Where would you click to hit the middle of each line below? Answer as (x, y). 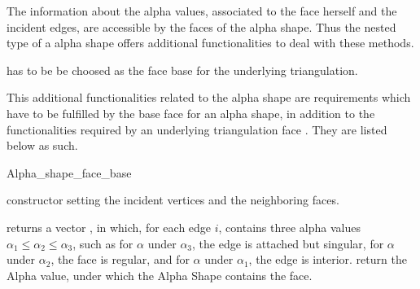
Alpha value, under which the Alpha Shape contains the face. (160, 275)
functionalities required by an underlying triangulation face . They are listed (197, 129)
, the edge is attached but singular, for (288, 243)
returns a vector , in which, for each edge (109, 227)
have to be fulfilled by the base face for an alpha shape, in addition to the (191, 113)
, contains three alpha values (289, 227)
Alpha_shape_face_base (69, 172)
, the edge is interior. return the (328, 259)
